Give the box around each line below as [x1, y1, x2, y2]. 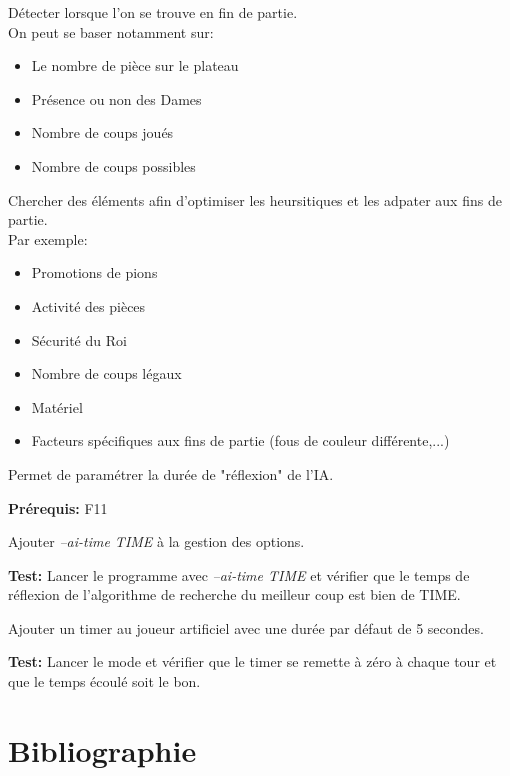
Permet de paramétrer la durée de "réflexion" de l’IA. [8, 463, 334, 484]
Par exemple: [8, 228, 88, 249]
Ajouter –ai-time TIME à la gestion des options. [8, 531, 305, 552]
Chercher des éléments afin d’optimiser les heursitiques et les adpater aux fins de [8, 189, 502, 210]
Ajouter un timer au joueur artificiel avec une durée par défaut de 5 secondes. [8, 617, 484, 638]
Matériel [31, 396, 83, 417]
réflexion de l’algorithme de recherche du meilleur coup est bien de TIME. [8, 584, 461, 605]
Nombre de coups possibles [31, 155, 196, 176]
